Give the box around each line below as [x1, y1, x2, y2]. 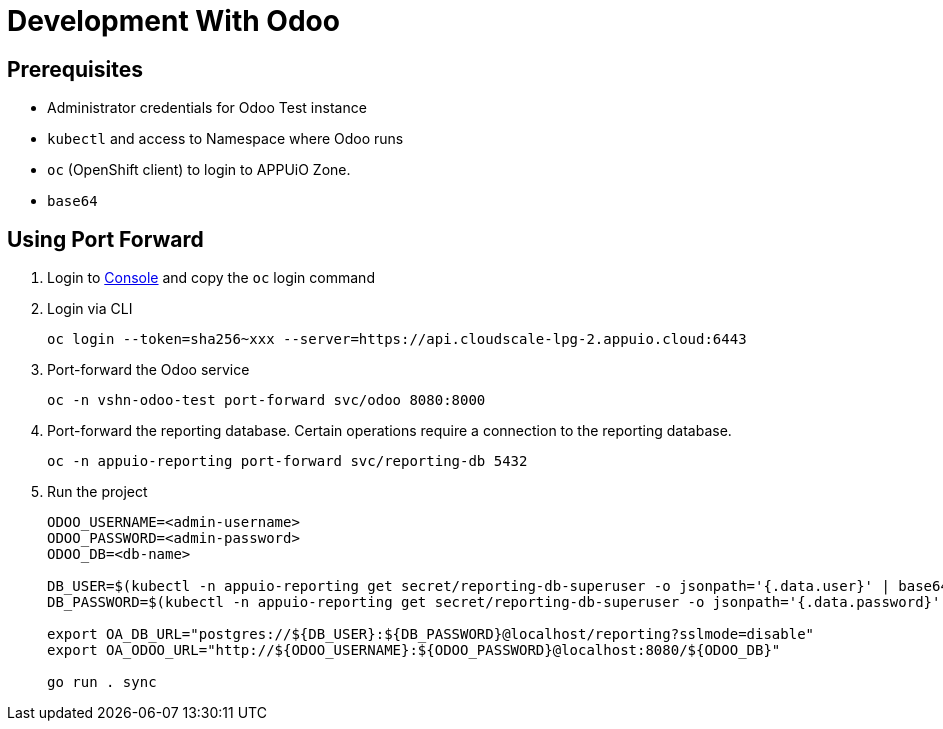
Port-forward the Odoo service [47, 361, 250, 379]
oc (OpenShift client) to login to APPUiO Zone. [47, 161, 351, 179]
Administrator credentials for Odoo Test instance [47, 99, 367, 117]
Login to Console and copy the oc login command [47, 269, 375, 287]
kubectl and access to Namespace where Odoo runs [47, 130, 404, 148]
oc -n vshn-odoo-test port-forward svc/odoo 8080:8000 [47, 392, 486, 409]
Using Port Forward [7, 226, 204, 252]
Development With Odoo [7, 4, 340, 38]
